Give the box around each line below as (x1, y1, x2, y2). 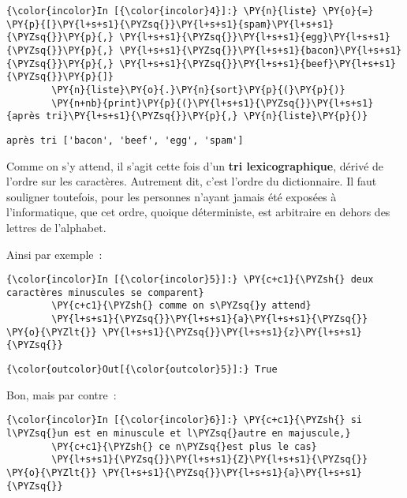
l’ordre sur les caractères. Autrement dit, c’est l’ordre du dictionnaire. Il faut (6, 173, 377, 189)
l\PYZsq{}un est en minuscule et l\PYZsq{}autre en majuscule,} (6, 427, 351, 439)
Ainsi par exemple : (6, 245, 103, 262)
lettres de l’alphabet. (6, 219, 106, 235)
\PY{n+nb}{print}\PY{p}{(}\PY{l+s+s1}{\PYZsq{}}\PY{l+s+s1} (51, 97, 374, 109)
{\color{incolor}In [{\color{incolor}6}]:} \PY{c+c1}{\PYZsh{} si (6, 414, 363, 426)
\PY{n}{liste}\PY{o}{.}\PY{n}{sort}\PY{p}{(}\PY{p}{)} (51, 84, 345, 95)
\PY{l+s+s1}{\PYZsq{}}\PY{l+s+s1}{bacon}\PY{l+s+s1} (119, 44, 402, 56)
